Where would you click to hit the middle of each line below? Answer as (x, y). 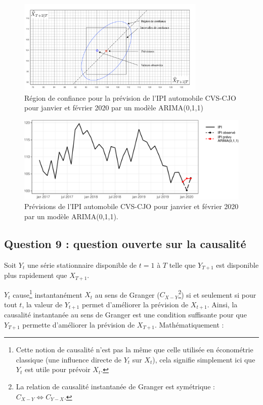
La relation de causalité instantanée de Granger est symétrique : (115, 387)
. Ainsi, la (222, 304)
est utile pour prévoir (57, 369)
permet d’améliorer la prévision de (135, 304)
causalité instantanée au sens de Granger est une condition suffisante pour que (125, 315)
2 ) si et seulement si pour (217, 294)
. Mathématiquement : (189, 324)
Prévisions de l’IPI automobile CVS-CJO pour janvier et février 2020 (131, 206)
